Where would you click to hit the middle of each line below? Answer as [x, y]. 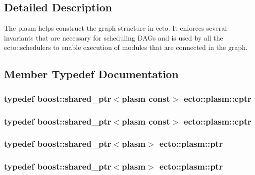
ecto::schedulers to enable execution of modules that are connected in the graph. [126, 47]
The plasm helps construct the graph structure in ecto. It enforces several [116, 28]
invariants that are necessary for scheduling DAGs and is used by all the [114, 37]
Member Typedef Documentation [91, 74]
